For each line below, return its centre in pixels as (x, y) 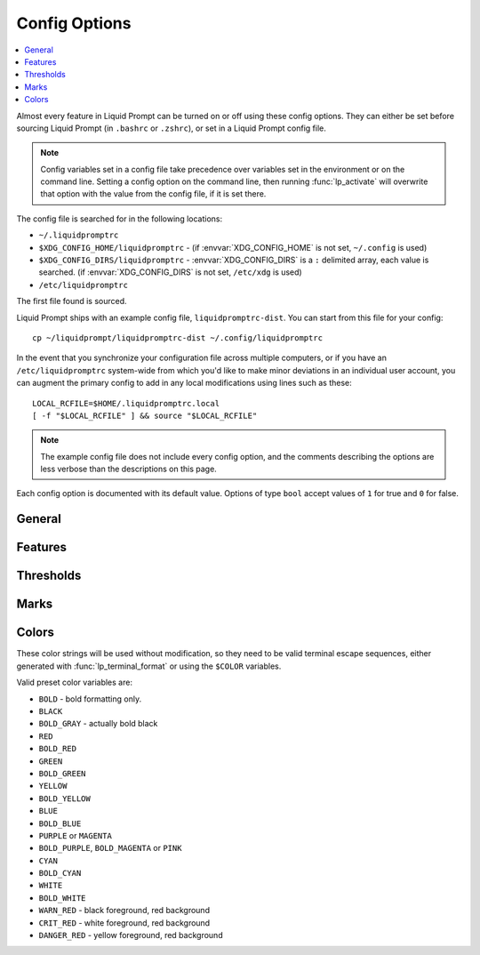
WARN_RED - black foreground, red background (124, 911)
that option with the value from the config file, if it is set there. (153, 194)
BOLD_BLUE (60, 823)
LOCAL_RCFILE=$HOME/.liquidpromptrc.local (126, 403)
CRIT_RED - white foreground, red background (124, 923)
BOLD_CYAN (60, 873)
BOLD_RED (58, 749)
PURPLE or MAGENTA (76, 835)
